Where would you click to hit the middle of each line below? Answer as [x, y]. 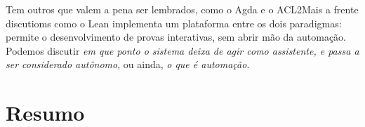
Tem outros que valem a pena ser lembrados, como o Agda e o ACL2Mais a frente [182, 9]
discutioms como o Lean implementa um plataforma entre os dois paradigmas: [174, 23]
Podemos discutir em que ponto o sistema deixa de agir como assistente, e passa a [182, 50]
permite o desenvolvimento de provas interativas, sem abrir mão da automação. [176, 37]
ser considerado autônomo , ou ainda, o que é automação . [128, 64]
